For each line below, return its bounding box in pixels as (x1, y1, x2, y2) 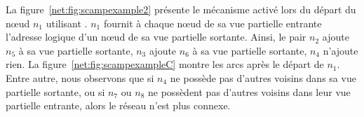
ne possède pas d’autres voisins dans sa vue (170, 70, 356, 85)
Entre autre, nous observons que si (6, 70, 154, 85)
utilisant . (46, 15, 88, 30)
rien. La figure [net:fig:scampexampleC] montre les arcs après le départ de (6, 57, 324, 71)
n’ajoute (323, 43, 358, 57)
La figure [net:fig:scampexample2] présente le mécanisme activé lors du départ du (6, 2, 356, 16)
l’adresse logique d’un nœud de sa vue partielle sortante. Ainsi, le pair (6, 29, 306, 44)
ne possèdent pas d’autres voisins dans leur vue (148, 84, 351, 99)
